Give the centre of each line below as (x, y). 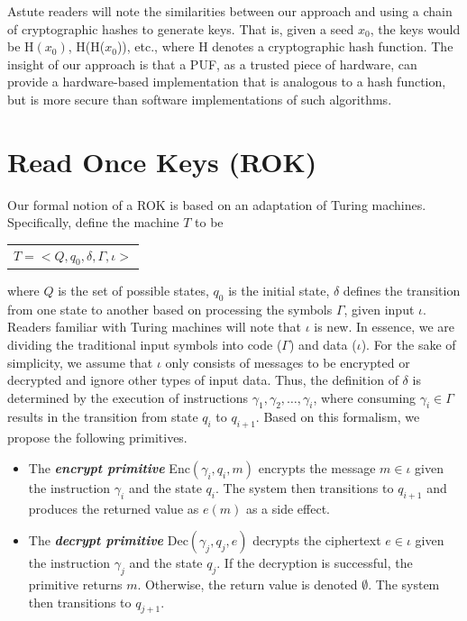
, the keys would (415, 28)
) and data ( (323, 344)
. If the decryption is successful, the (315, 563)
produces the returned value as (114, 508)
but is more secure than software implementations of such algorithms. (200, 99)
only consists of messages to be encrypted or (288, 362)
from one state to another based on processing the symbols (170, 309)
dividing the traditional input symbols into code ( (145, 344)
